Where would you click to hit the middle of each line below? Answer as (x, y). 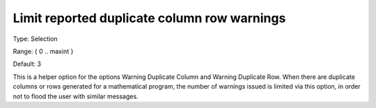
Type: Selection (36, 39)
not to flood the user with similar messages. (76, 96)
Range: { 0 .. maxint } (43, 51)
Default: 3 (27, 64)
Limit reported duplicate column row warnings (149, 18)
